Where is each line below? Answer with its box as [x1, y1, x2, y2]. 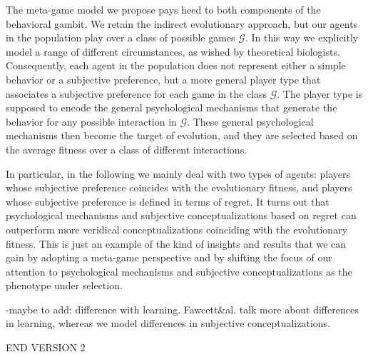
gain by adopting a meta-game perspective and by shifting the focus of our [6, 250, 332, 265]
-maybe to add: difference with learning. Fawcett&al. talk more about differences [6, 301, 359, 316]
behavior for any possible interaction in [6, 114, 177, 129]
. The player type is [277, 86, 363, 101]
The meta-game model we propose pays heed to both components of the [6, 2, 321, 16]
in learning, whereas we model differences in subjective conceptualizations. [6, 316, 331, 331]
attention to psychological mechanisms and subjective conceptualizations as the [6, 263, 352, 278]
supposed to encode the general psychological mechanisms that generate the [6, 100, 337, 115]
